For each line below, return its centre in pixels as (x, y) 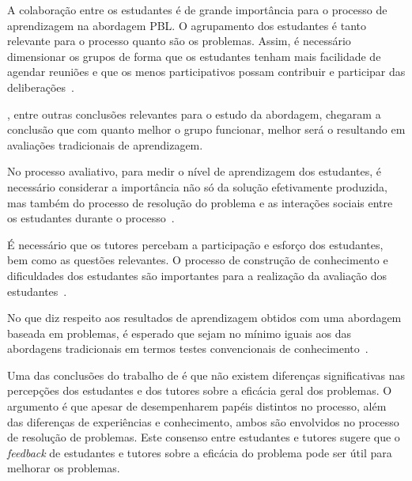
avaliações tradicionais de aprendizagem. (105, 144)
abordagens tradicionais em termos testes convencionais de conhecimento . (188, 348)
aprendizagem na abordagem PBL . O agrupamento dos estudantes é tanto (187, 25)
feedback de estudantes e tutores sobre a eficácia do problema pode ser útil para (200, 452)
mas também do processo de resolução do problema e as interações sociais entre (200, 202)
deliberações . (41, 87)
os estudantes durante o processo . (91, 218)
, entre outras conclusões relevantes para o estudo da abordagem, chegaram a (194, 114)
